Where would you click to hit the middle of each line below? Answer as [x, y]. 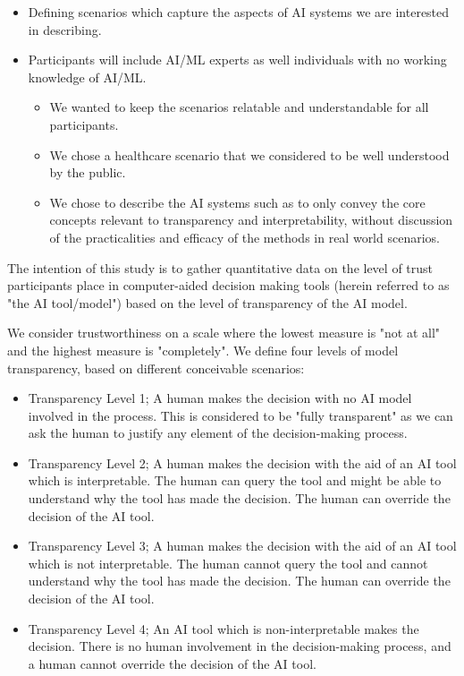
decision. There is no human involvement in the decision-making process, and [240, 646]
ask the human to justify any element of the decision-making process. [218, 433]
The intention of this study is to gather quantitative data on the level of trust [220, 267]
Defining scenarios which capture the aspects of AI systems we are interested [239, 12]
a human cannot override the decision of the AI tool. [172, 663]
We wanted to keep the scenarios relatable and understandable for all [239, 107]
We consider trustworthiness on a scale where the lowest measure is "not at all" [224, 333]
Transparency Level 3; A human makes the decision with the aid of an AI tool [242, 546]
